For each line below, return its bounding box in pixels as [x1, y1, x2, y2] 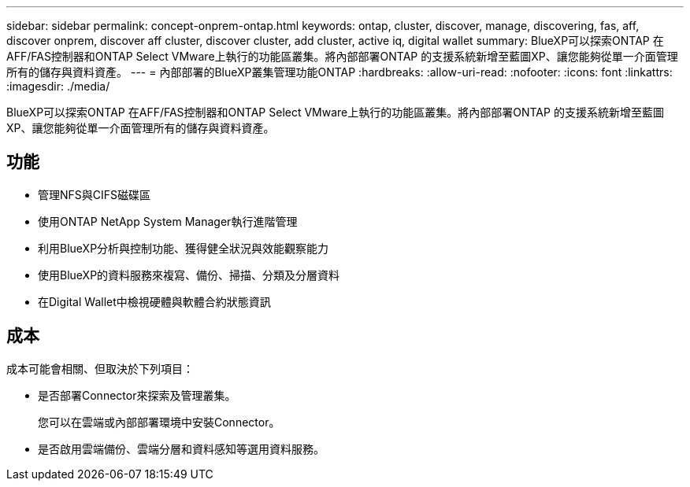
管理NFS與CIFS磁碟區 [38, 187, 151, 201]
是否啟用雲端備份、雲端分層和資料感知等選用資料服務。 [38, 441, 325, 456]
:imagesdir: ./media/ [6, 79, 110, 93]
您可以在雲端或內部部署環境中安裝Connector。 [38, 415, 280, 429]
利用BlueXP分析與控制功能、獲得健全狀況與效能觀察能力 [38, 241, 329, 255]
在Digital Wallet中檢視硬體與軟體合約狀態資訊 [38, 294, 271, 308]
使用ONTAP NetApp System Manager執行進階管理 [38, 214, 298, 228]
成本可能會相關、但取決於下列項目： [6, 361, 194, 375]
